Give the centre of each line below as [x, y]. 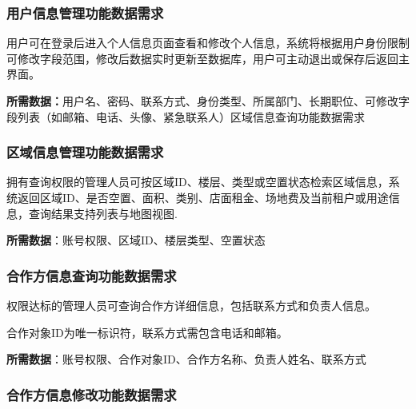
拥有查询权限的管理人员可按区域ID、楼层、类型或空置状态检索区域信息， [198, 182]
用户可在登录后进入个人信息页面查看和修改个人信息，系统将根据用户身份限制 [208, 43]
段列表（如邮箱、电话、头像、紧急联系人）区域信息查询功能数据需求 [186, 116]
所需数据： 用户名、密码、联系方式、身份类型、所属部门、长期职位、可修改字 [208, 101]
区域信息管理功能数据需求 [85, 152]
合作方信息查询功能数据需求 [92, 275]
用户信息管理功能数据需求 [85, 12]
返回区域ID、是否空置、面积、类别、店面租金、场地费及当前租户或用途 [203, 197]
